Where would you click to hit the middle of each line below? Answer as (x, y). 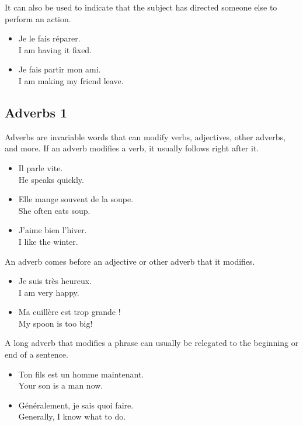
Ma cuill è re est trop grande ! (69, 312)
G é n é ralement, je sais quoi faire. (76, 405)
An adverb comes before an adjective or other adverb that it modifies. (130, 261)
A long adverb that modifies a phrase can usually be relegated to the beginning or (152, 343)
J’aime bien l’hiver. (53, 230)
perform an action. (38, 18)
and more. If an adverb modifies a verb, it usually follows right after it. (132, 148)
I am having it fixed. (55, 49)
